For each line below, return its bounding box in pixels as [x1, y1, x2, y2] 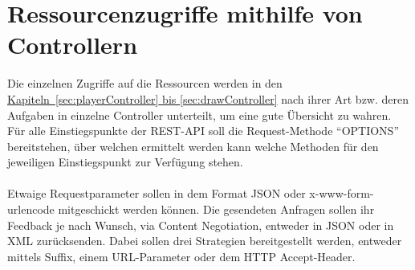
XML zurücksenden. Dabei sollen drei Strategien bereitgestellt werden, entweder [7, 232, 402, 249]
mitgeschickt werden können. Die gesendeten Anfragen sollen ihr [58, 201, 375, 218]
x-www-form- [309, 185, 374, 202]
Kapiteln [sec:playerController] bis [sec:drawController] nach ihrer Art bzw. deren [7, 90, 409, 107]
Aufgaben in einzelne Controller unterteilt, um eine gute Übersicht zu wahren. [7, 106, 392, 123]
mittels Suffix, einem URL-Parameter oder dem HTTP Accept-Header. [7, 247, 356, 264]
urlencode [7, 201, 55, 218]
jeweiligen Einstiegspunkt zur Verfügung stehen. [7, 153, 243, 170]
